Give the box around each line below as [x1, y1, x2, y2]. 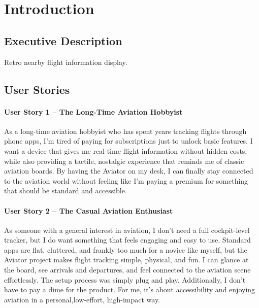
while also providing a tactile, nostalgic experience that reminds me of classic [4, 155, 244, 166]
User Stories [4, 81, 70, 97]
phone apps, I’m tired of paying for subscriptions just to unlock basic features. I [4, 135, 253, 146]
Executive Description [4, 32, 122, 48]
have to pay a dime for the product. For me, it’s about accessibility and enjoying [4, 284, 255, 295]
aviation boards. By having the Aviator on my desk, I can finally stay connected [4, 165, 253, 176]
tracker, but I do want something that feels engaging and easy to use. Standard [4, 234, 251, 245]
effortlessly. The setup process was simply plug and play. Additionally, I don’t [4, 274, 246, 285]
